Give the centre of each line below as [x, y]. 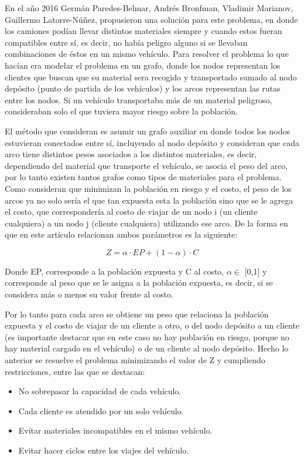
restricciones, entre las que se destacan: [75, 371]
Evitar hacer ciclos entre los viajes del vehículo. [104, 450]
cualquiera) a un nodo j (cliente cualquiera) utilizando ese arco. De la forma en [146, 223]
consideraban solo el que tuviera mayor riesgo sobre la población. [121, 111]
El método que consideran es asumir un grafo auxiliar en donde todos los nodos [147, 131]
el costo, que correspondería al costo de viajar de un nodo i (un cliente [131, 212]
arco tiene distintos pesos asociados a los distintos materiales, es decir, [131, 154]
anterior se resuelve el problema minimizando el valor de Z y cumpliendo [135, 360]
